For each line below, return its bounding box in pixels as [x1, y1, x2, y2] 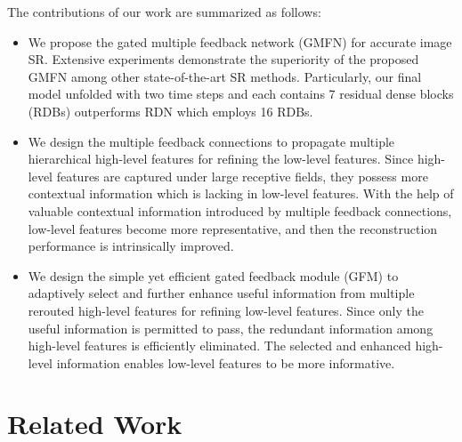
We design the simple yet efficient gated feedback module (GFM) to [28, 266, 399, 285]
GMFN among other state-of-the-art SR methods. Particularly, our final [28, 67, 422, 85]
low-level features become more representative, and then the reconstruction [28, 219, 438, 237]
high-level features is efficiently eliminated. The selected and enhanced [28, 336, 411, 355]
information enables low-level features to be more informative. [56, 353, 395, 372]
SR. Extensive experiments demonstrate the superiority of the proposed [28, 50, 419, 68]
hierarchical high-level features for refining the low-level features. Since [28, 149, 414, 168]
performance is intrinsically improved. [28, 237, 234, 255]
